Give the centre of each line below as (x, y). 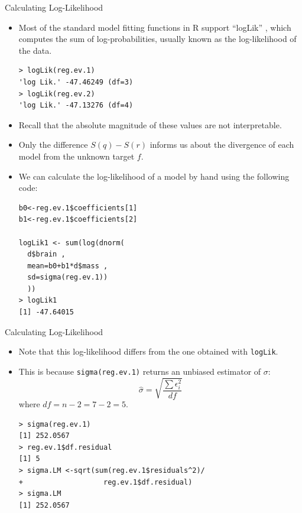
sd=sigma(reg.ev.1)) (68, 277)
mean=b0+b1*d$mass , (68, 266)
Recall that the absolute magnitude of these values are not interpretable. (150, 124)
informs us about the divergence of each (222, 145)
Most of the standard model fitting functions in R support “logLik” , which (155, 27)
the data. (35, 50)
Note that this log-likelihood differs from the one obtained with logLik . (148, 351)
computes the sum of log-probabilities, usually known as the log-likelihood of (158, 39)
